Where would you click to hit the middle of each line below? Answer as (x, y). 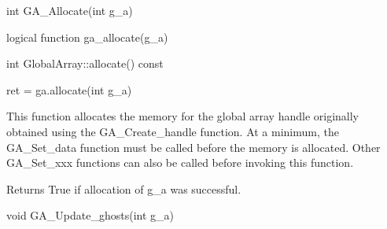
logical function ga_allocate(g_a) (87, 37)
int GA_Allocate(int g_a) (70, 10)
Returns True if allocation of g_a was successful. (124, 188)
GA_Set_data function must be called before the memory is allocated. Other (193, 147)
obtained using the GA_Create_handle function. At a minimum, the (173, 131)
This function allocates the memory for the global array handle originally (182, 116)
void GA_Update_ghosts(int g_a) (90, 215)
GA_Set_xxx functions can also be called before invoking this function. (180, 163)
